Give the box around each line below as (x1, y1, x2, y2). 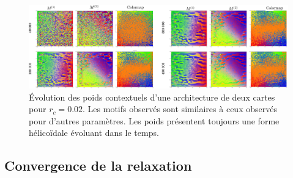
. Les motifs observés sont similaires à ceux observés (83, 102, 277, 115)
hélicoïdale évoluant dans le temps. (29, 126, 159, 139)
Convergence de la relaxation (4, 156, 192, 175)
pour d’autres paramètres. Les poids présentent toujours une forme (29, 114, 280, 127)
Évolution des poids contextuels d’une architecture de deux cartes (29, 90, 275, 103)
